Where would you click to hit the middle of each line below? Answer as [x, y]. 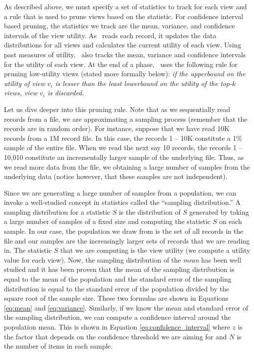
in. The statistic [28, 250]
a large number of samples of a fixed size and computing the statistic [107, 221]
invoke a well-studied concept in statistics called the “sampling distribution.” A [122, 202]
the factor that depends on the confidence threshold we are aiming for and [115, 336]
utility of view [24, 83]
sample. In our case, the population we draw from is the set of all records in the [124, 231]
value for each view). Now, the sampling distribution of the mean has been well [123, 259]
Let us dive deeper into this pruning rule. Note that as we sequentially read [117, 109]
